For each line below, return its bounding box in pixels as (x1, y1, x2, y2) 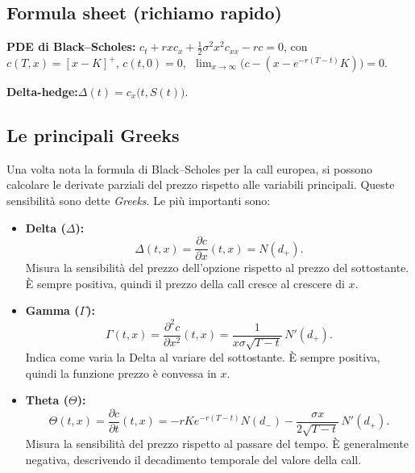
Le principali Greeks (6, 123, 180, 148)
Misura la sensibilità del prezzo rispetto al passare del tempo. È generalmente (25, 435, 409, 452)
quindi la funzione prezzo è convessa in (25, 364, 217, 381)
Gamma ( (25, 302, 80, 319)
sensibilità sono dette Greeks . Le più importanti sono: (6, 192, 271, 209)
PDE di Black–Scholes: (6, 38, 136, 55)
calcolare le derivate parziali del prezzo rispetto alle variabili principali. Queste (6, 176, 395, 193)
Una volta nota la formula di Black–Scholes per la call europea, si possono (6, 160, 373, 177)
